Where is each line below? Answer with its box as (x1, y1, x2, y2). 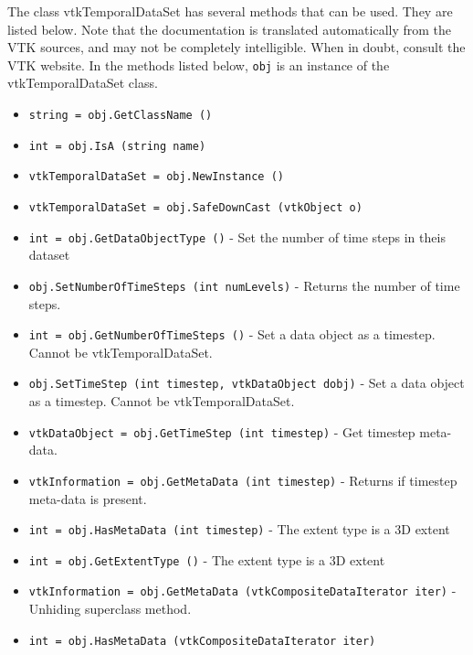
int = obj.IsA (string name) (28, 139, 206, 153)
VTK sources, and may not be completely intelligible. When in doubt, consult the (7, 38, 466, 57)
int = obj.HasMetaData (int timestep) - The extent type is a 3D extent (28, 520, 450, 539)
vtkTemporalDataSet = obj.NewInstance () (28, 170, 284, 184)
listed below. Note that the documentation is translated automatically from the (7, 19, 452, 38)
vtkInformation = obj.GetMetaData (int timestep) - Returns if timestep (28, 470, 457, 489)
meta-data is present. (28, 489, 147, 508)
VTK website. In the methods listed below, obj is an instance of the (7, 55, 390, 74)
